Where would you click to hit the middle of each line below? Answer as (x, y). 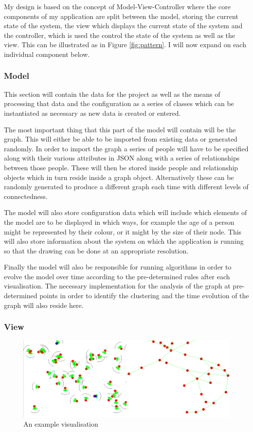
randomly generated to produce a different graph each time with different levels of (126, 187)
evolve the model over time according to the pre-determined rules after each (117, 276)
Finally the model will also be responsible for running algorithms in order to (118, 267)
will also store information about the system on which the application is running (124, 241)
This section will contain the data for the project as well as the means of (112, 94)
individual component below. (47, 54)
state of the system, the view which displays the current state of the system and (123, 26)
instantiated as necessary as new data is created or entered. (92, 113)
